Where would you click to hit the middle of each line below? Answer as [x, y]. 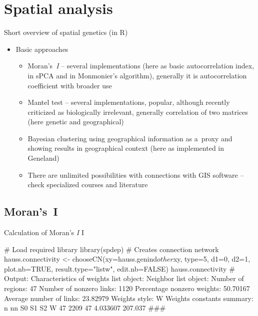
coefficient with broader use [70, 85]
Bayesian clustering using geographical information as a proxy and [130, 138]
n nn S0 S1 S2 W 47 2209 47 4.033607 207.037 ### [85, 308]
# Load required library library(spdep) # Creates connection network [111, 249]
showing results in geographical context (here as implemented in [126, 148]
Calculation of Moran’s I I [44, 232]
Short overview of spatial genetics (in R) [66, 32]
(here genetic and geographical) [76, 122]
